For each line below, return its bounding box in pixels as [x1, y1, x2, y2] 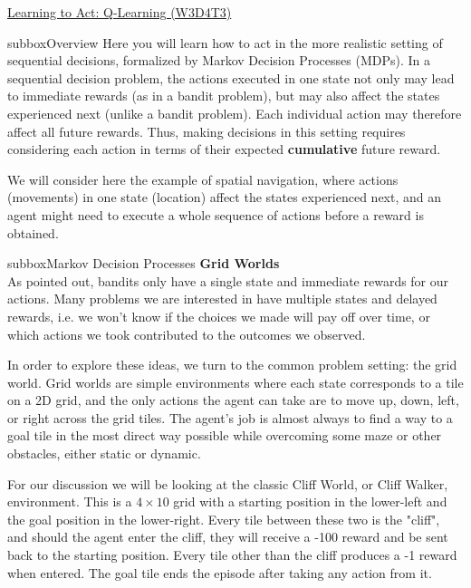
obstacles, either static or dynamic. [7, 444, 201, 463]
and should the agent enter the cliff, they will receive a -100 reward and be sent [7, 527, 448, 546]
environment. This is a [7, 492, 132, 511]
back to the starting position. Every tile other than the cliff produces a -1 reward [7, 545, 457, 564]
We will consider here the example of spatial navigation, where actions [7, 169, 399, 188]
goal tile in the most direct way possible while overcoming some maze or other [7, 426, 442, 445]
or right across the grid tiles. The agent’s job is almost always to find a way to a [7, 408, 453, 427]
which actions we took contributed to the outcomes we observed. [7, 324, 366, 343]
